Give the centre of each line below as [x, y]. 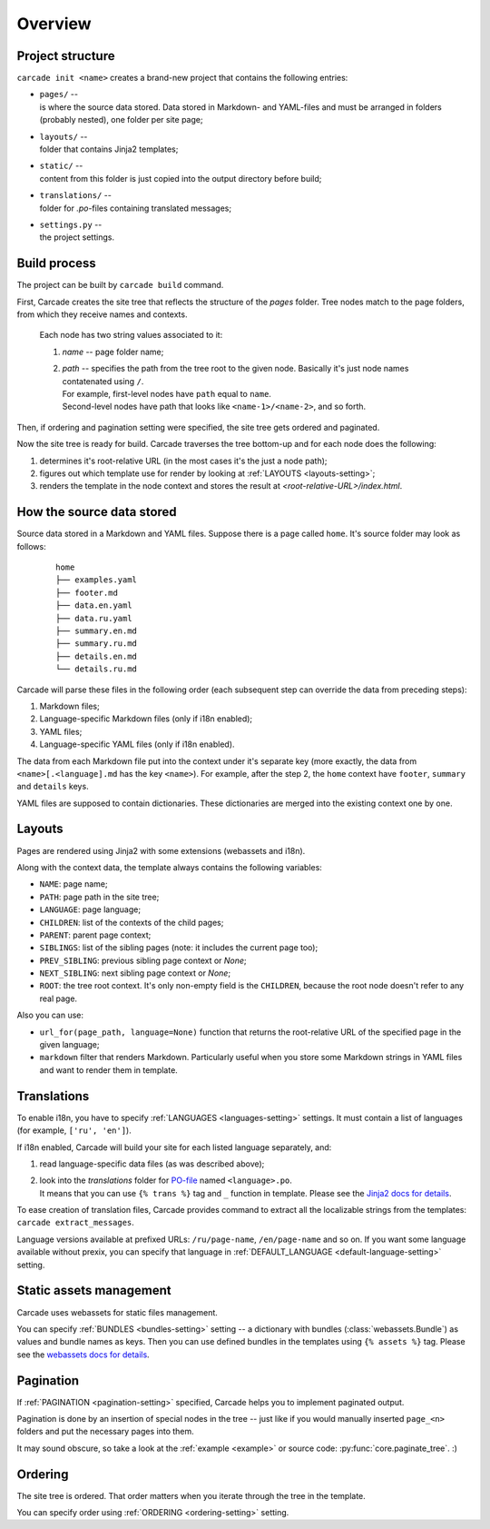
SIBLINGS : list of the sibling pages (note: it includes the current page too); [179, 948]
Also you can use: [50, 1015]
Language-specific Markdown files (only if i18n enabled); [146, 719]
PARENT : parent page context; [95, 935]
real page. [58, 998]
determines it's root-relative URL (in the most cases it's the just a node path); [183, 461]
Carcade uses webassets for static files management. [117, 1312]
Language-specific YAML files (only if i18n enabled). [137, 744]
